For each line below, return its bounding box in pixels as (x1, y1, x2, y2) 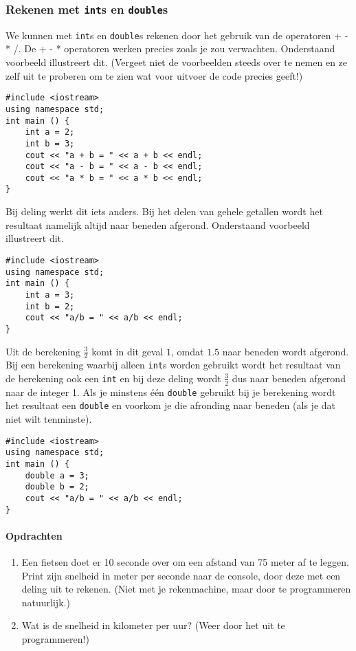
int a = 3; (25, 289, 75, 300)
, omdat (171, 344, 204, 358)
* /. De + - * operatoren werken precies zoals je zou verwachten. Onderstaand (5, 41, 335, 56)
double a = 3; (25, 470, 89, 481)
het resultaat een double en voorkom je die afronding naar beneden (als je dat (5, 398, 335, 412)
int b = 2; (25, 301, 75, 311)
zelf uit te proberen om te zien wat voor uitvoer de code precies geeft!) (5, 68, 303, 82)
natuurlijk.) (21, 595, 70, 609)
